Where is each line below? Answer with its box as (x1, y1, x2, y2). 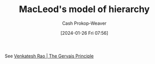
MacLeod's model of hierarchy (19, 4, 150, 15)
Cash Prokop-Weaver (62, 20, 107, 26)
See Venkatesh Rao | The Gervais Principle (5, 53, 94, 59)
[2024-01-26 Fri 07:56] (60, 30, 109, 36)
